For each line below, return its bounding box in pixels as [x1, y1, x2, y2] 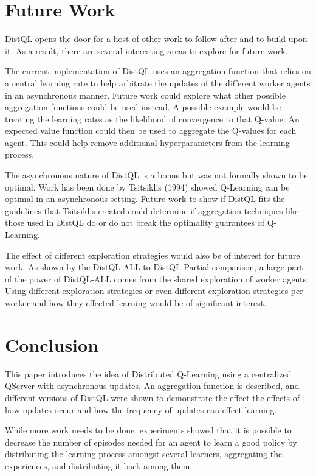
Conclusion [5, 332, 99, 357]
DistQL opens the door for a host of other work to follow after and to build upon [5, 32, 307, 45]
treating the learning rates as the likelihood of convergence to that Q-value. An [5, 112, 300, 125]
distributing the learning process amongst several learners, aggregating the [5, 447, 283, 460]
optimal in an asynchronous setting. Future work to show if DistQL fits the [5, 192, 285, 205]
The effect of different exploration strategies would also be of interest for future [5, 248, 300, 261]
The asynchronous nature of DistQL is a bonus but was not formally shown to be [5, 169, 308, 181]
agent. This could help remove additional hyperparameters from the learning [5, 136, 290, 149]
